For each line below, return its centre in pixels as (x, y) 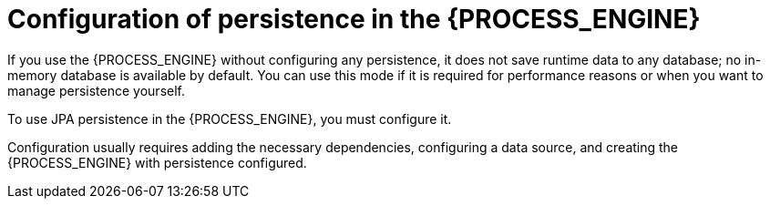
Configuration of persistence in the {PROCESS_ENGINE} (354, 19)
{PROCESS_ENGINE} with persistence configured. (157, 162)
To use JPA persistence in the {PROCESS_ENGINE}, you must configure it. (230, 118)
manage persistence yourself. (96, 90)
